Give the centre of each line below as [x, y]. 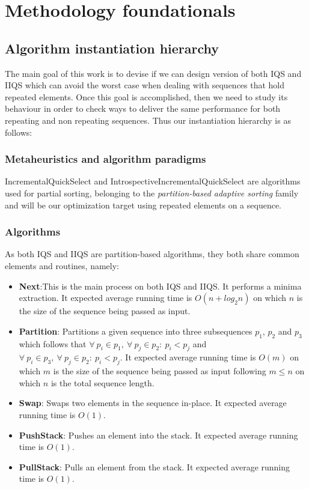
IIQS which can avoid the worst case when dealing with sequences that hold [145, 85]
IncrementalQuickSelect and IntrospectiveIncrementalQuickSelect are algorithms [153, 181]
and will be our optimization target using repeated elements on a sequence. [143, 205]
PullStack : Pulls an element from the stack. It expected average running [154, 466]
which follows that [53, 343]
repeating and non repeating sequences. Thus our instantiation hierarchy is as [148, 120]
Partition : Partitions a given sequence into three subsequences [136, 331]
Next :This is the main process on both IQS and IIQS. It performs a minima [160, 286]
